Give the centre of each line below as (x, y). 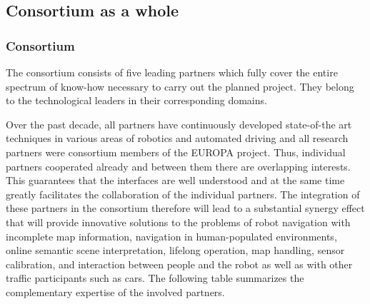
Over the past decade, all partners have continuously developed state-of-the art (179, 124)
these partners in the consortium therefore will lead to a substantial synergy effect (185, 208)
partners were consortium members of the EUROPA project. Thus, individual (176, 152)
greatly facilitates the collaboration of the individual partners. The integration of (183, 194)
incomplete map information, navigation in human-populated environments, (171, 236)
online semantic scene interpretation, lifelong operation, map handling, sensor (175, 250)
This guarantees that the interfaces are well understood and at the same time (175, 180)
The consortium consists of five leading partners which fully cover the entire (172, 72)
